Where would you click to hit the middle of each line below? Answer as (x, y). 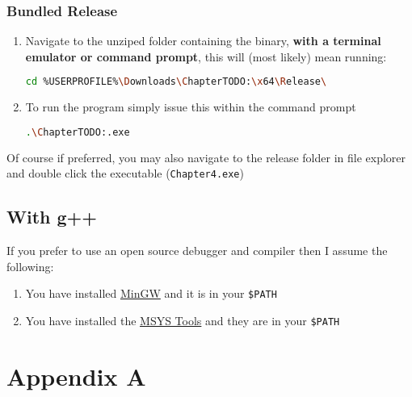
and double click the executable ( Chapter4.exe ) (125, 173)
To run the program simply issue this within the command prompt (191, 107)
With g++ (52, 217)
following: (30, 266)
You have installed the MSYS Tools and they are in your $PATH (183, 321)
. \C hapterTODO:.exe (78, 132)
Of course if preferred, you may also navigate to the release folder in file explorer (206, 157)
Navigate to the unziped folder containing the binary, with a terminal (203, 41)
